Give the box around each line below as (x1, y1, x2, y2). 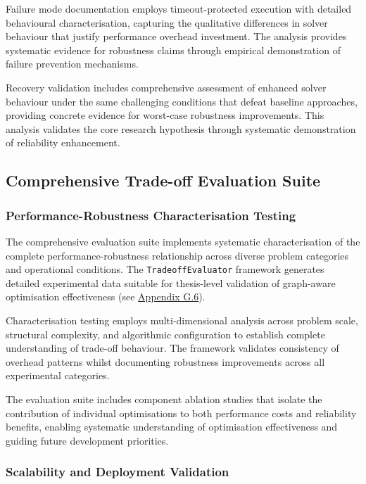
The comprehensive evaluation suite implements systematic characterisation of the (6, 234, 360, 248)
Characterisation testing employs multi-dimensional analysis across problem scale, (6, 312, 358, 327)
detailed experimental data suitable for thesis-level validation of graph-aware (6, 275, 336, 290)
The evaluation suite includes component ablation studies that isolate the (6, 391, 322, 406)
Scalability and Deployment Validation (6, 463, 229, 480)
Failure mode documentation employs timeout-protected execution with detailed (6, 1, 352, 15)
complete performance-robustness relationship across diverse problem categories (6, 248, 349, 262)
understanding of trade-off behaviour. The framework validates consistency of (6, 340, 339, 355)
